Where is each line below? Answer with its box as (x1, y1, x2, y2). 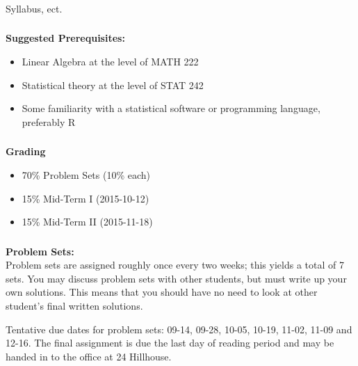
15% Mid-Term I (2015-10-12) (22, 191, 149, 205)
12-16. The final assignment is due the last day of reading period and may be (6, 335, 334, 350)
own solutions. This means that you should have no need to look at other (6, 285, 318, 299)
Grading (6, 144, 46, 159)
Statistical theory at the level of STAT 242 (22, 77, 204, 92)
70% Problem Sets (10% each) (22, 167, 151, 182)
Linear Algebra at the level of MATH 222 (22, 54, 199, 69)
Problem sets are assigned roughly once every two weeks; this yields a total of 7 (6, 257, 344, 272)
